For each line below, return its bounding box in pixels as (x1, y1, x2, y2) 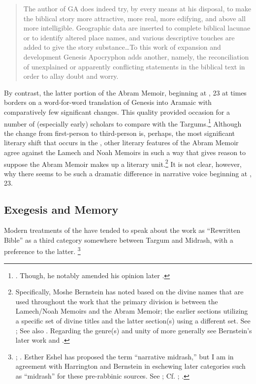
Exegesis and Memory (4, 202, 119, 217)
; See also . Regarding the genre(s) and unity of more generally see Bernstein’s (15, 325, 252, 335)
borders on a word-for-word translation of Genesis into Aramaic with (4, 97, 212, 107)
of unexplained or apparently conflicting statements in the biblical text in (23, 61, 245, 71)
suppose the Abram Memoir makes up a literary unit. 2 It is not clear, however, (4, 157, 242, 169)
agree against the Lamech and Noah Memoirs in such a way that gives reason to (4, 147, 246, 157)
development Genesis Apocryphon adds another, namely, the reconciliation (23, 51, 249, 62)
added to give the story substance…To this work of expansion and (23, 42, 221, 52)
